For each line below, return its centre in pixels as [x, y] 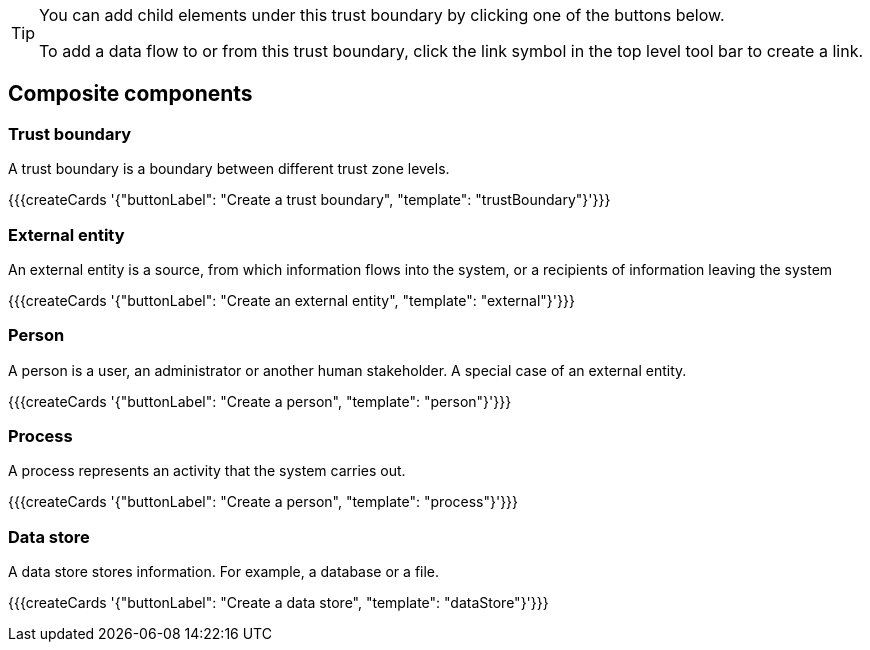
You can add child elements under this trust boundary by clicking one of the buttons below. [382, 15]
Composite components [130, 94]
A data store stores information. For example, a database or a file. [224, 572]
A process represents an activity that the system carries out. [207, 471]
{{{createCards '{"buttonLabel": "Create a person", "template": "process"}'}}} [263, 502]
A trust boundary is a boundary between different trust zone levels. [229, 169]
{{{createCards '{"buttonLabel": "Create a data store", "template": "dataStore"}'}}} [278, 603]
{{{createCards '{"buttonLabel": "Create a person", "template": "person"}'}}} [260, 401]
